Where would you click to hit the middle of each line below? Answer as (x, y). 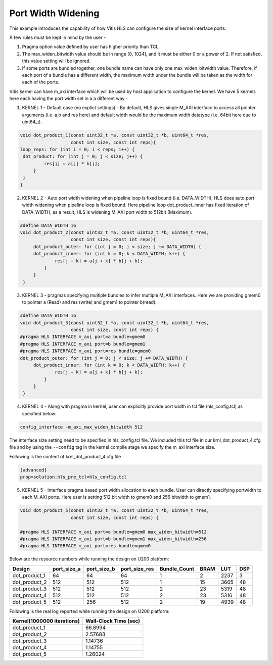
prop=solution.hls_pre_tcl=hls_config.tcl (73, 477)
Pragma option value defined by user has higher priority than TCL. (91, 47)
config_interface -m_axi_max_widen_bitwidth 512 (81, 427)
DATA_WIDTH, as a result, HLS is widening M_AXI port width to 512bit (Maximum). (107, 212)
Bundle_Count (177, 568)
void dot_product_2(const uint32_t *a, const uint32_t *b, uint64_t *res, (115, 233)
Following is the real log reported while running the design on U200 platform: (89, 611)
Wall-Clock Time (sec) (112, 621)
